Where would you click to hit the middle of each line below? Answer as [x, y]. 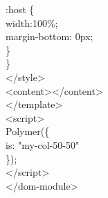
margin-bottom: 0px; [49, 36]
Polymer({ [28, 131]
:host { [20, 9]
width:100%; [32, 22]
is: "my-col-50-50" [43, 144]
